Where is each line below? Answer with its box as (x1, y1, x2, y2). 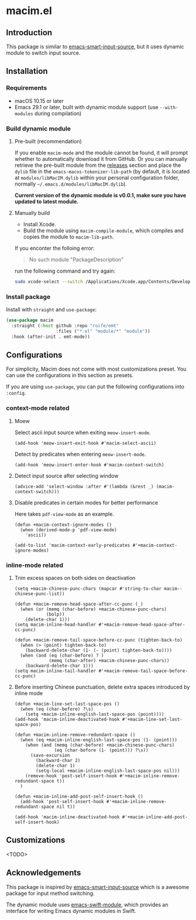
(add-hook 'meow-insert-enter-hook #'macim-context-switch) (14, 462, 164, 468)
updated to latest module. (14, 198, 79, 205)
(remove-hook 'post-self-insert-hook (25, 773, 117, 779)
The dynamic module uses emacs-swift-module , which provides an (6, 901, 169, 908)
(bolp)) (46, 612, 65, 617)
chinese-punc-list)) (14, 591, 65, 597)
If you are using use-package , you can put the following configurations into (6, 383, 184, 390)
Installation (6, 66, 48, 76)
